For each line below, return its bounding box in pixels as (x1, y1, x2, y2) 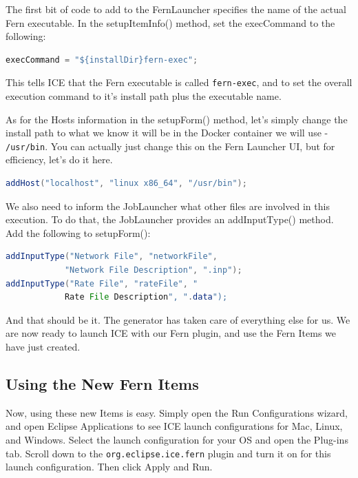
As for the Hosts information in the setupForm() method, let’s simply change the (6, 112, 348, 126)
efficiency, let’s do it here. (6, 152, 113, 167)
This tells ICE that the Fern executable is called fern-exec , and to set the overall (6, 75, 352, 90)
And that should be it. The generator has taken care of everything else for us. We (6, 312, 350, 326)
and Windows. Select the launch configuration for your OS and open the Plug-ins (6, 432, 348, 446)
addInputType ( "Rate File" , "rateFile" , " (6, 278, 198, 289)
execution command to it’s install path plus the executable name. (6, 89, 282, 103)
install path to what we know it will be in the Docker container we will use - (6, 125, 328, 140)
